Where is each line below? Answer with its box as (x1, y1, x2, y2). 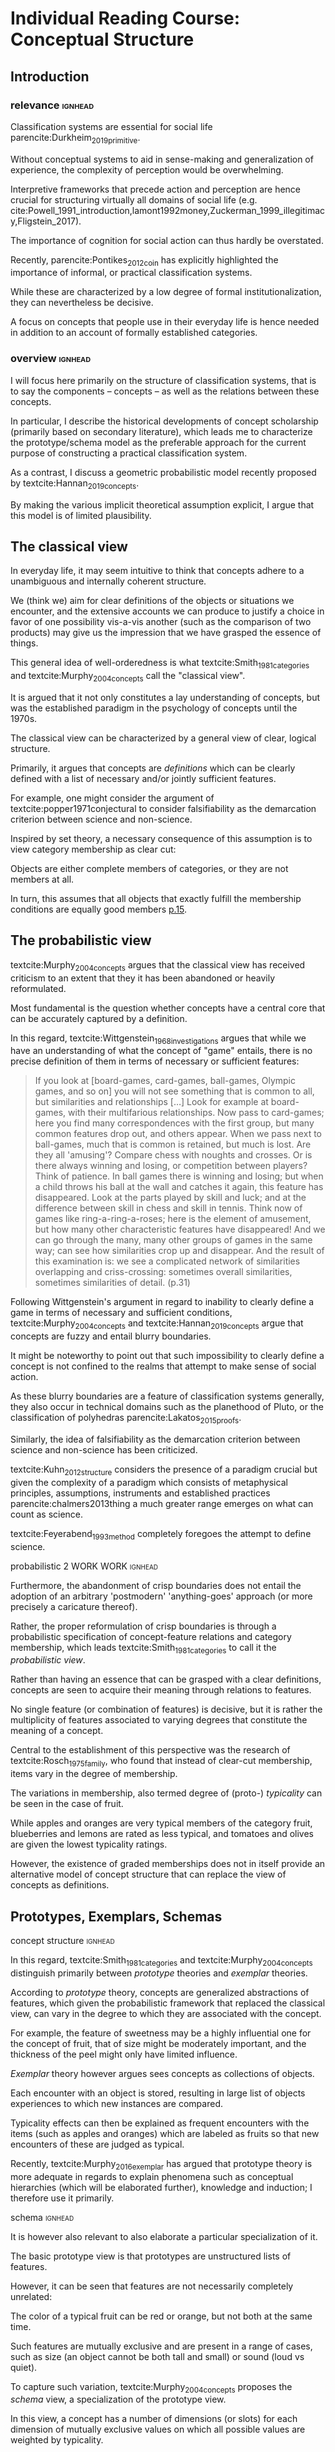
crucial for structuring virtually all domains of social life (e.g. (10, 193, 258, 206)
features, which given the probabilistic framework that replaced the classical (10, 1997, 326, 2009)
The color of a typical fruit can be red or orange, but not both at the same (10, 2310, 313, 2322)
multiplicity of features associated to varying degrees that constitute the (10, 1714, 308, 1726)
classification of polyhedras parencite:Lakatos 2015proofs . (10, 1412, 242, 1426)
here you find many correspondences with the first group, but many (34, 1117, 315, 1129)
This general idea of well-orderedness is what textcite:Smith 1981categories (10, 657, 310, 671)
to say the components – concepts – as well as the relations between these (10, 385, 320, 397)
